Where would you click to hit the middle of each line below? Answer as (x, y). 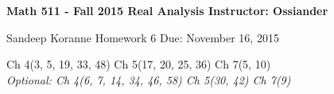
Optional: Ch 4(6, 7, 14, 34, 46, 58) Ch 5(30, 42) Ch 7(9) (149, 79)
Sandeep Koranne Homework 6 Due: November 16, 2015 (143, 37)
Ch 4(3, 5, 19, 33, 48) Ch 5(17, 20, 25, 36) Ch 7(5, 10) (139, 64)
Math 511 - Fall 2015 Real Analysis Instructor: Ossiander (167, 10)
